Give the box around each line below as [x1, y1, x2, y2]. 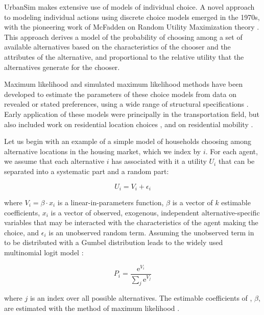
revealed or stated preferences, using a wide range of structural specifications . [4, 99, 249, 109]
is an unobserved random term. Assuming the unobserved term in [49, 227, 254, 237]
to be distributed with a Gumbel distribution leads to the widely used [4, 237, 223, 248]
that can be [218, 156, 255, 166]
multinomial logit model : [4, 247, 84, 257]
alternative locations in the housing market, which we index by [4, 146, 201, 156]
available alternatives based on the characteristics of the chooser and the [4, 41, 231, 52]
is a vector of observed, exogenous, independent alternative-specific [51, 207, 260, 217]
